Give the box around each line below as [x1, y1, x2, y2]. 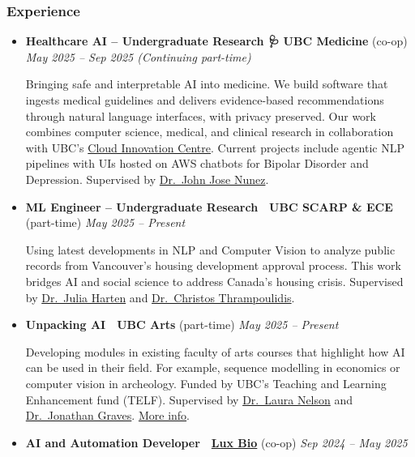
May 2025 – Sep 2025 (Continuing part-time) [25, 48, 251, 65]
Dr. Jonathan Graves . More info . [25, 407, 190, 424]
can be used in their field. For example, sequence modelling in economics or [25, 359, 400, 376]
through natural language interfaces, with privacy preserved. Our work [25, 107, 376, 124]
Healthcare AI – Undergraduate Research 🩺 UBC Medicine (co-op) [25, 32, 408, 49]
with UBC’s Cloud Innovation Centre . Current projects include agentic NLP [25, 139, 404, 156]
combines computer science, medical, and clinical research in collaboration [25, 123, 394, 140]
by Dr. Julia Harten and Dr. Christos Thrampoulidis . [25, 288, 295, 305]
